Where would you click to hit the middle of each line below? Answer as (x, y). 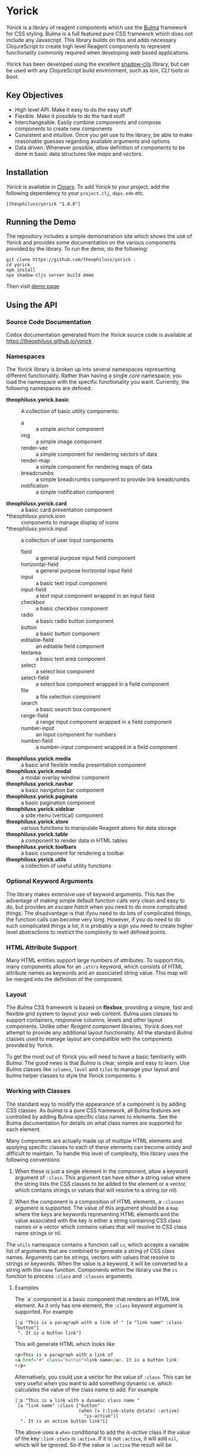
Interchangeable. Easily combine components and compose (88, 122)
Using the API (32, 305)
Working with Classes (38, 1091)
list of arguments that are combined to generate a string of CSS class (90, 1251)
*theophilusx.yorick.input (37, 529)
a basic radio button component (75, 621)
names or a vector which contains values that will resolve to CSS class (101, 1227)
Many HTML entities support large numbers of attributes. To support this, (95, 960)
